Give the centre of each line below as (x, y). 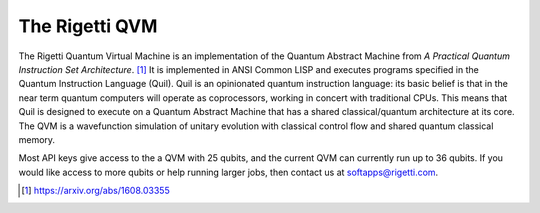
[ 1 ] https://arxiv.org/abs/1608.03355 (95, 191)
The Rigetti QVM (88, 26)
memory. (36, 139)
